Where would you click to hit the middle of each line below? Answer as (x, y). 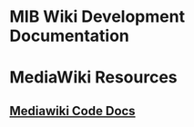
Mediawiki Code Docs (72, 111)
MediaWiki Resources (93, 78)
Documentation (70, 36)
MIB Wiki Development (97, 17)
